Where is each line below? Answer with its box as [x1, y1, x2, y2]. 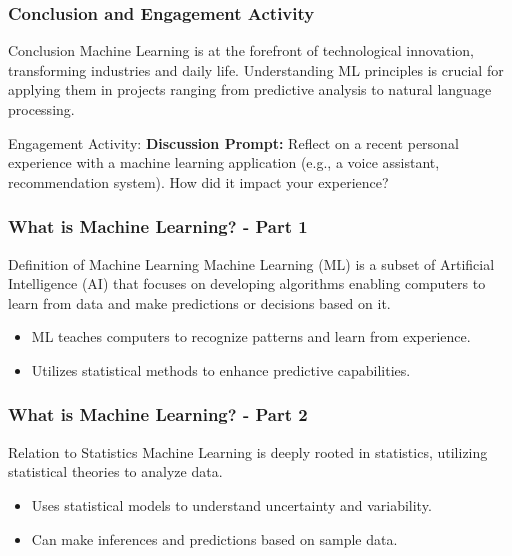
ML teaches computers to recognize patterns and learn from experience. [31, 326, 471, 347]
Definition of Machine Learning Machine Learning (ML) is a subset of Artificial [8, 253, 495, 274]
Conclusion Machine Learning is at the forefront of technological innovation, [8, 40, 475, 61]
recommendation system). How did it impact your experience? [8, 171, 389, 192]
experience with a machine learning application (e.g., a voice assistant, [8, 152, 440, 173]
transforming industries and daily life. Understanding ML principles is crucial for [8, 59, 504, 80]
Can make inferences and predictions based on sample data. [31, 528, 398, 549]
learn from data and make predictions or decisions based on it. [8, 292, 391, 313]
